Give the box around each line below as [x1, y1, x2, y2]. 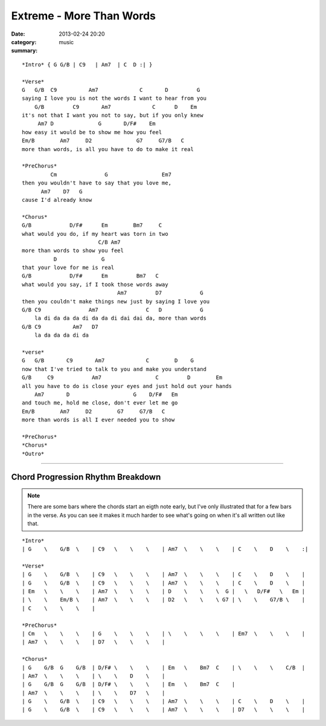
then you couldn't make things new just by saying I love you [22, 298, 210, 305]
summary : [11, 47, 38, 54]
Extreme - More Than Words [11, 9, 156, 22]
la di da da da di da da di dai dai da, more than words [34, 315, 206, 322]
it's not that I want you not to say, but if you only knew [22, 112, 203, 119]
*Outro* [22, 450, 45, 457]
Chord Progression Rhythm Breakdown [11, 472, 161, 482]
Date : [11, 30, 25, 37]
